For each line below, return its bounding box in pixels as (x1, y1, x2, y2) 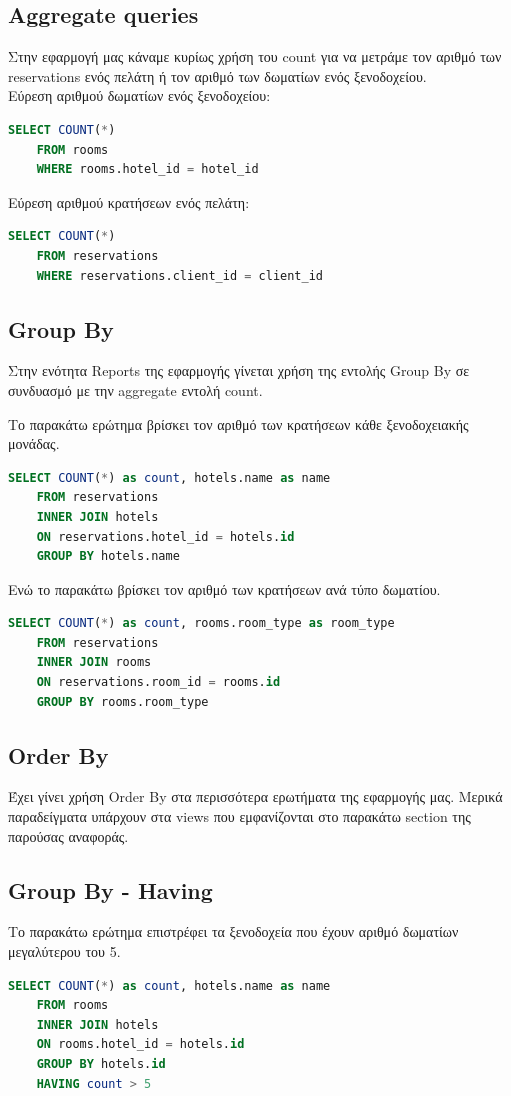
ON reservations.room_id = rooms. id (36, 675, 281, 690)
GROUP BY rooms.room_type (36, 694, 209, 709)
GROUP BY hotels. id (36, 1057, 166, 1071)
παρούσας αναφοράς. (8, 825, 129, 846)
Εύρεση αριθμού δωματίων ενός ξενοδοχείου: (8, 85, 271, 106)
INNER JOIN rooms (36, 655, 152, 670)
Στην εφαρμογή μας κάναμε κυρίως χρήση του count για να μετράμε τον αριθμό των (8, 46, 502, 67)
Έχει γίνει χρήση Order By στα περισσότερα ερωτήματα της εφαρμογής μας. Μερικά (8, 786, 503, 807)
